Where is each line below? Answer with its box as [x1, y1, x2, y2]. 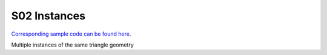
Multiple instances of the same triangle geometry [11, 41, 134, 48]
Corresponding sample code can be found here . [11, 30, 131, 37]
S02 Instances [11, 9, 86, 22]
